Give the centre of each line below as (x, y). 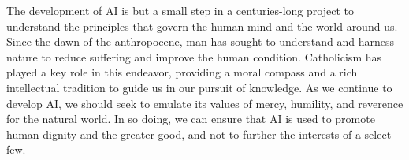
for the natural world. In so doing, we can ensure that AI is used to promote (191, 119)
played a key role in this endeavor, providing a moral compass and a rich (182, 72)
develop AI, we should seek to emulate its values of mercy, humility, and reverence (205, 103)
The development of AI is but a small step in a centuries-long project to (180, 10)
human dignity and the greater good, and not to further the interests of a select (199, 134)
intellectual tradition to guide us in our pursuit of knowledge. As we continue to (199, 87)
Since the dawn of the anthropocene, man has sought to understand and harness (201, 41)
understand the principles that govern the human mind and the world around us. (202, 26)
